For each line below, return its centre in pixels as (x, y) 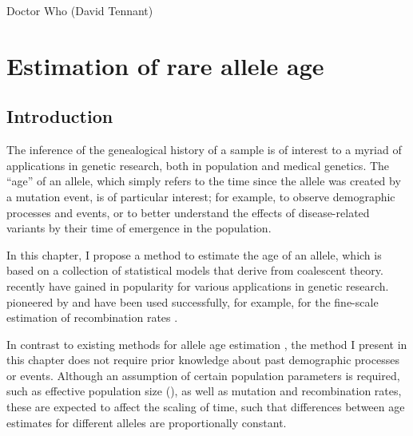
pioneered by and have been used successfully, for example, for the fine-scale (193, 301)
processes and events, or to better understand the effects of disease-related (188, 212)
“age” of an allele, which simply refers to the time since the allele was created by (204, 181)
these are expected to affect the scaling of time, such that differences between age (206, 407)
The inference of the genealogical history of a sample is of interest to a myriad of (204, 150)
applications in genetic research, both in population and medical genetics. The (198, 165)
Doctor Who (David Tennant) (80, 10)
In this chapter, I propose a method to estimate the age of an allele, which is (194, 254)
